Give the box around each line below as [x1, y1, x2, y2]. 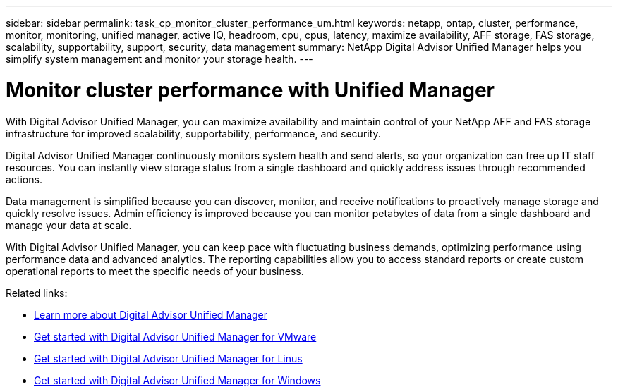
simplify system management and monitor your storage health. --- [6, 53, 313, 65]
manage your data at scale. [6, 219, 132, 231]
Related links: [6, 286, 68, 299]
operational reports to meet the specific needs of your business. [6, 264, 304, 277]
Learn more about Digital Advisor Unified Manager [34, 308, 268, 321]
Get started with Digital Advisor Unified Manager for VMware [34, 330, 317, 343]
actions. [6, 173, 42, 185]
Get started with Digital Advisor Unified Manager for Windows [34, 374, 321, 386]
